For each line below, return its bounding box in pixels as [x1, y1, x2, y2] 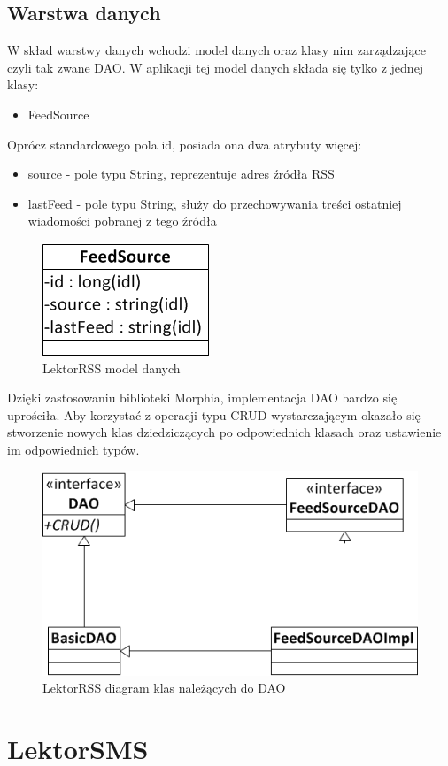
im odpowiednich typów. [7, 440, 140, 458]
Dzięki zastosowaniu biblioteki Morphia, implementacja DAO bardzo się [7, 388, 398, 407]
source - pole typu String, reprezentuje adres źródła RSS [27, 165, 335, 183]
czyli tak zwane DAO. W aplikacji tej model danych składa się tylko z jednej [7, 57, 424, 76]
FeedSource [27, 104, 89, 123]
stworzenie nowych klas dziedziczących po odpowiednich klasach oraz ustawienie [7, 423, 442, 441]
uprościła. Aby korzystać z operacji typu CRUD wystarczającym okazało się [7, 405, 421, 424]
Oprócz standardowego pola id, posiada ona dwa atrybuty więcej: [7, 134, 362, 153]
